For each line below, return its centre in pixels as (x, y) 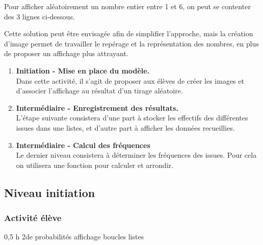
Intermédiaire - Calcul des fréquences (83, 145)
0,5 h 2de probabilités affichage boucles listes (74, 237)
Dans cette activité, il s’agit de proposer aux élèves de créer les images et (130, 80)
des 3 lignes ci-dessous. (40, 16)
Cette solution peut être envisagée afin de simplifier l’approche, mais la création (129, 33)
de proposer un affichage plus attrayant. (66, 53)
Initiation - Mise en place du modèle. (83, 70)
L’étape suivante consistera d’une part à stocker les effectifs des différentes (132, 118)
